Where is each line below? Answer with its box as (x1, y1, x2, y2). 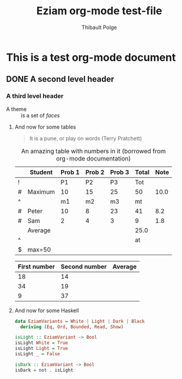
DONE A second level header (6, 74, 115, 84)
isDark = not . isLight (14, 367, 74, 373)
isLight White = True (14, 340, 69, 346)
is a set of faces (21, 111, 60, 119)
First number (17, 262, 55, 271)
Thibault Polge (82, 24, 117, 31)
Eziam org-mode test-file (36, 4, 162, 18)
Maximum (27, 188, 55, 196)
